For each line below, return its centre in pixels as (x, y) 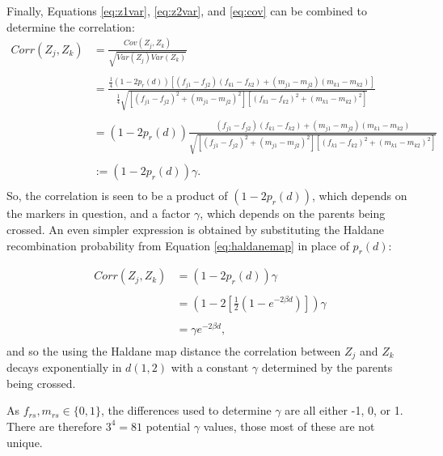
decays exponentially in (64, 367)
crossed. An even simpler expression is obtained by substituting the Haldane (196, 230)
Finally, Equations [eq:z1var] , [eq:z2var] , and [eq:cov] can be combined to (187, 11)
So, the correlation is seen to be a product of (117, 196)
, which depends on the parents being (293, 213)
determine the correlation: (71, 26)
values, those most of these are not (289, 426)
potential (168, 426)
